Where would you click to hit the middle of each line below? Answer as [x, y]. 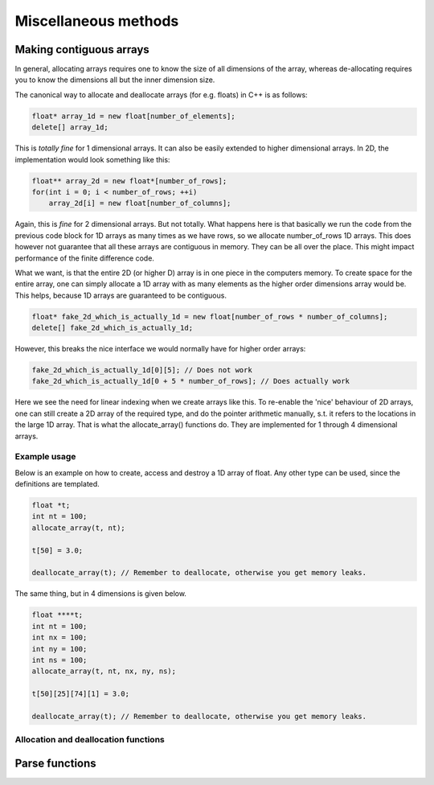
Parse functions [55, 763]
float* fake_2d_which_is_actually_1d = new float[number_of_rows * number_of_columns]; [210, 316]
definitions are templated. [57, 484]
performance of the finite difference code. [84, 258]
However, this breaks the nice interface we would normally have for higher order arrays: [160, 349]
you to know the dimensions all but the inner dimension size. [115, 80]
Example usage [45, 457]
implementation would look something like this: [92, 159]
